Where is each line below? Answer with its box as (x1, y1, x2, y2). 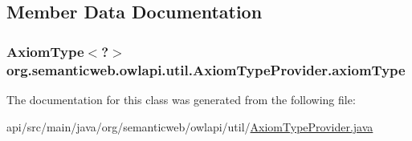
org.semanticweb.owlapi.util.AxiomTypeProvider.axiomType (6, 59, 406, 79)
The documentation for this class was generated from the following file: (6, 91, 356, 107)
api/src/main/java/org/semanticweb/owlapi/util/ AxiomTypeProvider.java (6, 118, 373, 135)
